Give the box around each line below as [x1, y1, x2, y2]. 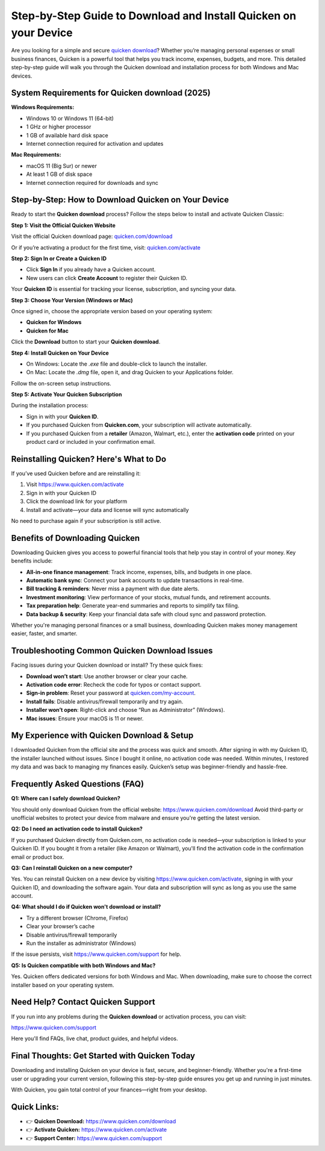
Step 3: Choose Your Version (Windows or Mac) [11, 296, 134, 304]
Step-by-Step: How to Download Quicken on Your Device [11, 195, 229, 205]
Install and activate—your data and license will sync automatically [26, 506, 189, 513]
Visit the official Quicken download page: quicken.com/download [11, 232, 173, 240]
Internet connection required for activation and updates [26, 140, 164, 147]
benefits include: [11, 557, 53, 564]
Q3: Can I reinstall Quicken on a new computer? [11, 864, 132, 872]
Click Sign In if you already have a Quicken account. [26, 266, 156, 273]
